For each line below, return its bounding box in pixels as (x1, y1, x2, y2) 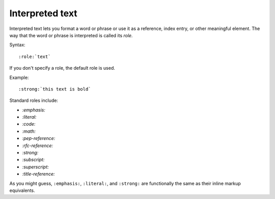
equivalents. (9, 187, 35, 193)
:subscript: (22, 157, 45, 163)
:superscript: (22, 163, 49, 170)
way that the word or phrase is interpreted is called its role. (9, 32, 133, 38)
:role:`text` (18, 53, 51, 60)
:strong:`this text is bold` (18, 86, 91, 92)
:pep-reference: (22, 135, 56, 141)
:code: (22, 121, 36, 127)
